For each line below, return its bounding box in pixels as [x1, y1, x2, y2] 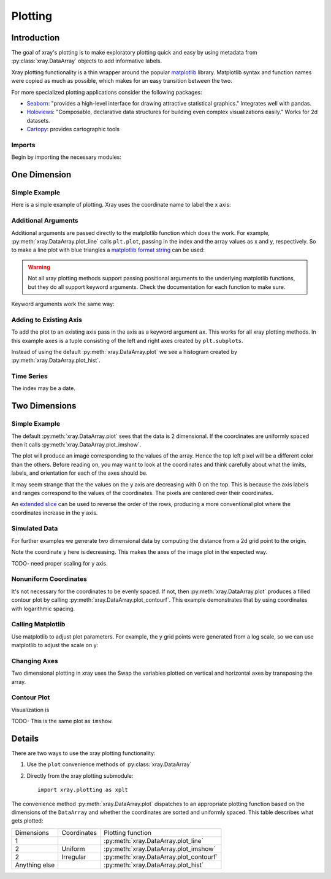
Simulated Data [11, 524, 58, 533]
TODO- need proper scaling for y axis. [11, 559, 108, 567]
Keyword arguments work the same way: [11, 300, 115, 307]
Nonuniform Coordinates [11, 575, 87, 583]
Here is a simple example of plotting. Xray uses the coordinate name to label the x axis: [11, 201, 231, 209]
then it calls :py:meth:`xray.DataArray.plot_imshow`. [11, 440, 142, 448]
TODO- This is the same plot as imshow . [11, 718, 113, 725]
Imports [11, 140, 36, 149]
